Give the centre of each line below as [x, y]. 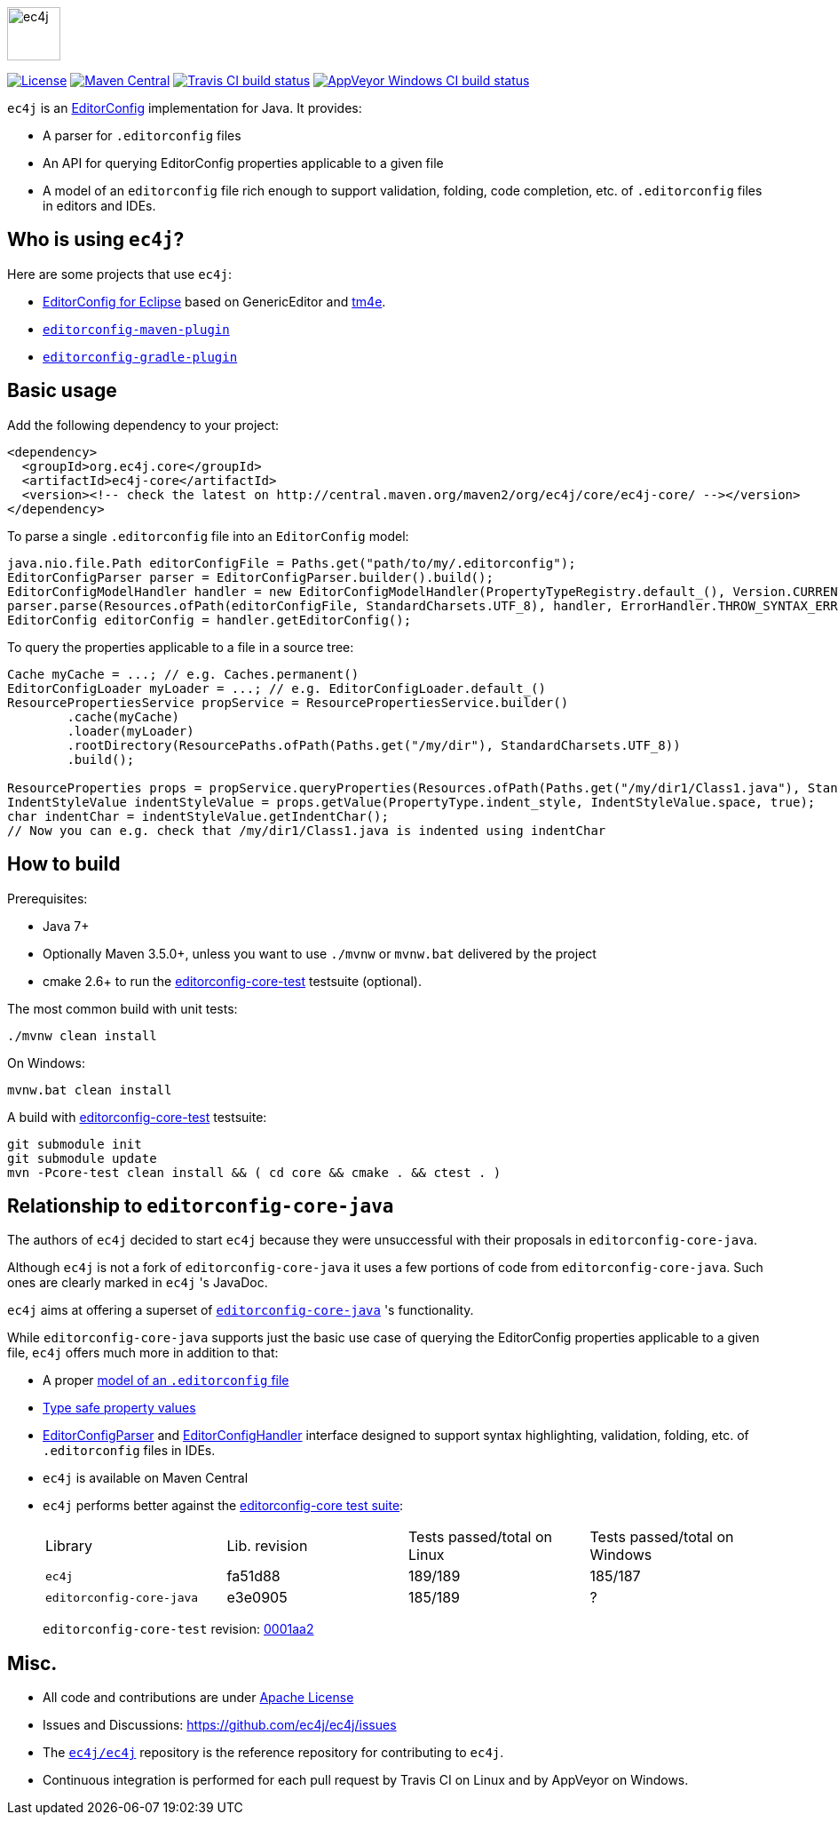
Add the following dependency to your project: [143, 425]
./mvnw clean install [82, 1035]
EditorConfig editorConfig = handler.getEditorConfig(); [209, 620]
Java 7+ [66, 926]
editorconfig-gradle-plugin [140, 357]
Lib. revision [267, 1546]
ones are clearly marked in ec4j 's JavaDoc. [138, 1283]
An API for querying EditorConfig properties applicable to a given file [243, 163]
